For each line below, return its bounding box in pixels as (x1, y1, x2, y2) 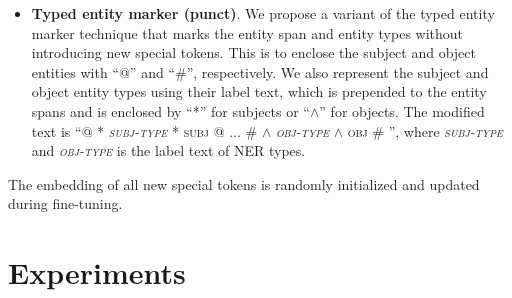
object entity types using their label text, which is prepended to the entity (31, 81, 487, 102)
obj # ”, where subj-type (347, 120, 503, 141)
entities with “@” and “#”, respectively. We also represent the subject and (31, 61, 489, 82)
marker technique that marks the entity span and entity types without (31, 22, 464, 43)
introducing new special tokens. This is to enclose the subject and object (31, 42, 477, 63)
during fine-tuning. (8, 193, 123, 214)
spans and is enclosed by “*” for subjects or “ (31, 100, 310, 121)
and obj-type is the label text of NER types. (31, 140, 306, 161)
